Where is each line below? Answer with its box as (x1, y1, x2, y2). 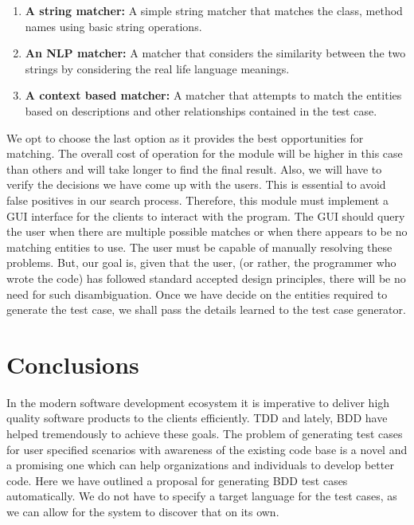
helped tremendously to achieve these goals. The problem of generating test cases (6, 425, 403, 441)
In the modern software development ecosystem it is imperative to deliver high (6, 394, 390, 410)
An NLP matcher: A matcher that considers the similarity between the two (25, 45, 406, 61)
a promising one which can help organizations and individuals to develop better (6, 456, 394, 473)
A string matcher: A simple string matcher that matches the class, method (25, 2, 403, 18)
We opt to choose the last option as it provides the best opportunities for (6, 129, 364, 146)
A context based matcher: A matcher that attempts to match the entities (25, 87, 402, 104)
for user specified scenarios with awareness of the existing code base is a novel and (6, 441, 408, 457)
